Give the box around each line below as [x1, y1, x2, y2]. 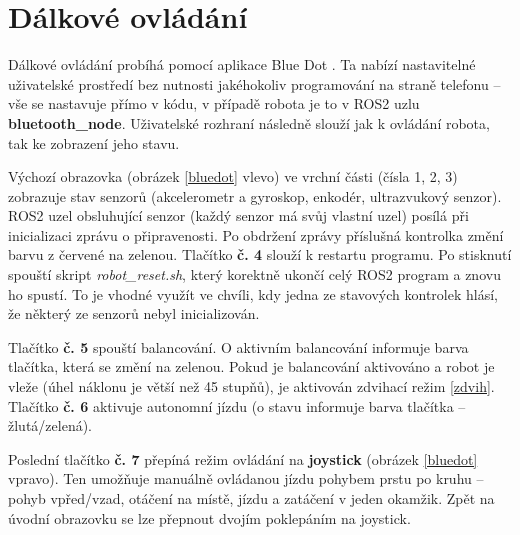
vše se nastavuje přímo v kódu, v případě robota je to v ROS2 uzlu [8, 93, 420, 114]
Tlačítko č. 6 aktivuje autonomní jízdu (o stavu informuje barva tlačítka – [8, 395, 466, 416]
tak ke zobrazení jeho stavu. [8, 132, 180, 153]
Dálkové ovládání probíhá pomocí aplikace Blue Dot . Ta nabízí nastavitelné [8, 54, 476, 75]
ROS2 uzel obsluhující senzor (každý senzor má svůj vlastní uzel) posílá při [8, 205, 469, 226]
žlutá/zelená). [8, 415, 92, 436]
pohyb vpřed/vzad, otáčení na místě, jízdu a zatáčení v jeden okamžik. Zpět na [8, 488, 495, 508]
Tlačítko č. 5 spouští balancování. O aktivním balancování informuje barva [8, 336, 469, 357]
